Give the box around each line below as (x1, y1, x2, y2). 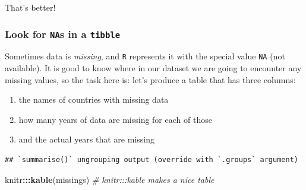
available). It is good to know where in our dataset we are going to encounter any (5, 62, 302, 74)
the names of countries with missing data (18, 93, 169, 106)
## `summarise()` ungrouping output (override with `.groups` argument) (5, 156, 298, 164)
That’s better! (5, 1, 56, 13)
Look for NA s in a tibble (5, 26, 121, 41)
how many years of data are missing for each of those (18, 113, 212, 125)
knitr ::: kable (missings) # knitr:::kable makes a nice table (5, 173, 214, 185)
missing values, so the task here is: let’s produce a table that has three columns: (5, 73, 296, 85)
